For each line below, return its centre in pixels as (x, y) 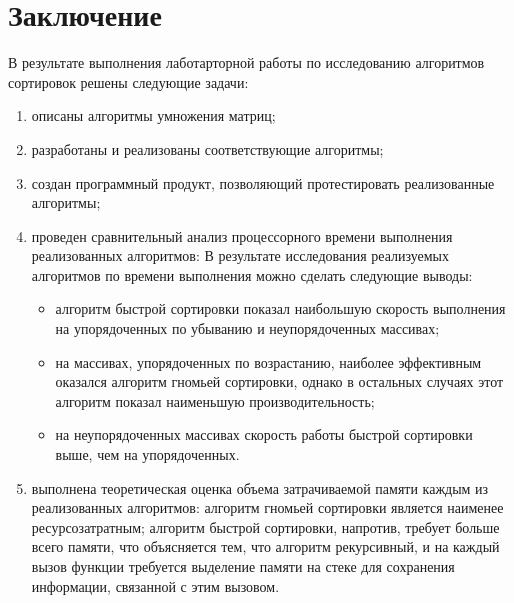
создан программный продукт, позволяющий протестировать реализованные (263, 182)
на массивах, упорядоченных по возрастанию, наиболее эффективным (268, 361)
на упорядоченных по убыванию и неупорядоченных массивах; (247, 328)
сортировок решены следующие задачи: (128, 81)
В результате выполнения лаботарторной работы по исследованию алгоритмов (246, 62)
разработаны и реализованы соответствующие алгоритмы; (207, 148)
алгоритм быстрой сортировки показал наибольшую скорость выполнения (280, 308)
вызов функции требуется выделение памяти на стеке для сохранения (243, 566)
